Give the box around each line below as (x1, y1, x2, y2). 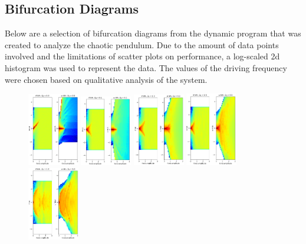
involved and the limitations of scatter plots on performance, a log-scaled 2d (5, 50, 280, 62)
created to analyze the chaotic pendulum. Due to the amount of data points (5, 38, 279, 51)
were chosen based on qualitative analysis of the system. (5, 73, 208, 85)
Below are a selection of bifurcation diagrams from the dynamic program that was (5, 27, 301, 39)
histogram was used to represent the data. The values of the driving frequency (5, 61, 287, 73)
